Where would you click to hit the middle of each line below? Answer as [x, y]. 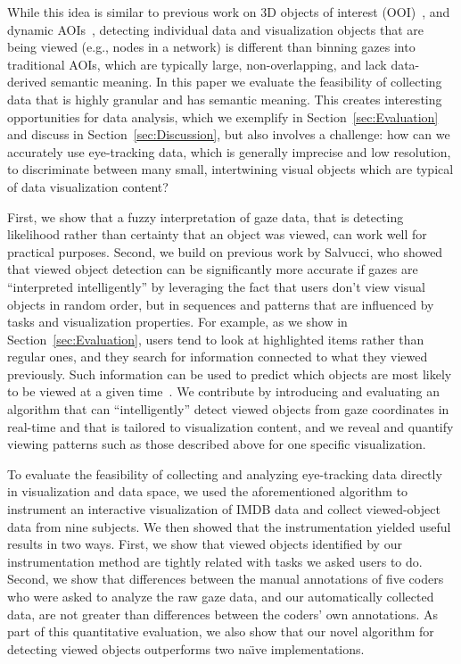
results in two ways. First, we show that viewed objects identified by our [205, 544]
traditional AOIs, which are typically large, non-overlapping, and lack [197, 64]
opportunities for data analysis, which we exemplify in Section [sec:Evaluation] [223, 116]
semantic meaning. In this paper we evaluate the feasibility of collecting [247, 82]
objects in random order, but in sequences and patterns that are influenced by [221, 304]
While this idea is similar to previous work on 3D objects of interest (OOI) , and [229, 12]
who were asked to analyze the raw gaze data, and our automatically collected [221, 596]
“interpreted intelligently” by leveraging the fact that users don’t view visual [217, 286]
